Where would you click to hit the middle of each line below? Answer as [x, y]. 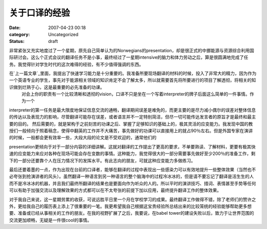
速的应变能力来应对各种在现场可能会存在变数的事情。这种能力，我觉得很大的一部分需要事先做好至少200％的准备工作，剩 [132, 153]
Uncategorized [63, 34]
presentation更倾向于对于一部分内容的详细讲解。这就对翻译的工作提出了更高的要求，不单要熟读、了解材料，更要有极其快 [132, 147]
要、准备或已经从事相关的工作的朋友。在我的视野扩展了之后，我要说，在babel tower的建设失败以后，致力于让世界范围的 [132, 213]
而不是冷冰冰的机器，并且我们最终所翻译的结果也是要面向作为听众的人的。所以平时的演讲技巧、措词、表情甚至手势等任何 [133, 183]
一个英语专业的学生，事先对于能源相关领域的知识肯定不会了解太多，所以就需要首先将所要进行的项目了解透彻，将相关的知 [133, 80]
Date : [15, 28]
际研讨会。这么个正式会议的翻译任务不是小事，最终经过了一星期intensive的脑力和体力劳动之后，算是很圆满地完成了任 [129, 57]
